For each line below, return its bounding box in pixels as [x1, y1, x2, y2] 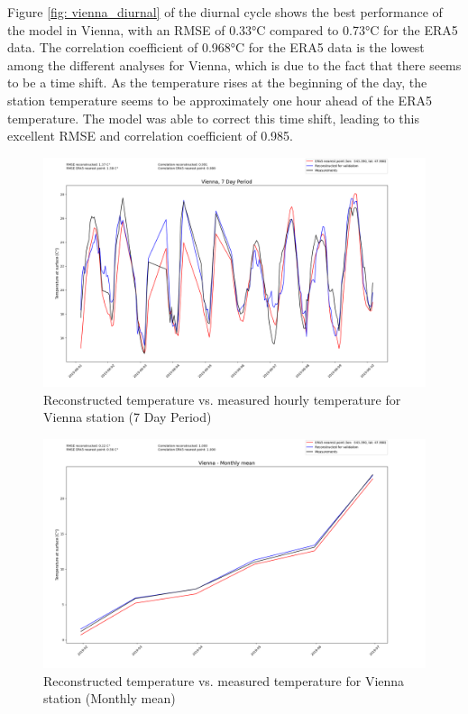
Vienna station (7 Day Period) [43, 407, 212, 426]
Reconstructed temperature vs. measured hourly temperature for [43, 389, 401, 408]
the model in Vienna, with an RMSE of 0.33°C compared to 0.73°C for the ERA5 [7, 20, 458, 39]
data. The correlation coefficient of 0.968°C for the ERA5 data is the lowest [7, 38, 425, 57]
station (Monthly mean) [43, 689, 176, 708]
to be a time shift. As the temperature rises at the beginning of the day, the [7, 73, 427, 92]
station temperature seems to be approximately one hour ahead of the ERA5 [7, 90, 432, 109]
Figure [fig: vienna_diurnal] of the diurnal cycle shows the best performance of [7, 3, 443, 21]
